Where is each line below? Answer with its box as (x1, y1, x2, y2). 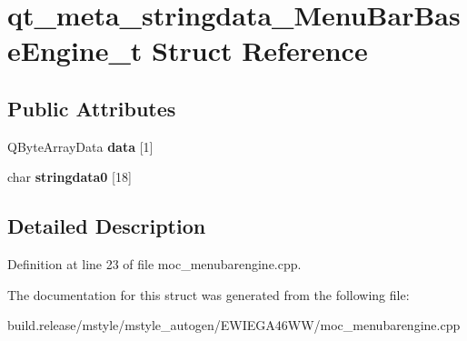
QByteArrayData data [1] (7, 136, 154, 155)
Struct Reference (152, 32, 368, 69)
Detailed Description (7, 212, 206, 240)
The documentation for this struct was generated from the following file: (7, 285, 410, 304)
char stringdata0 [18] (7, 167, 132, 186)
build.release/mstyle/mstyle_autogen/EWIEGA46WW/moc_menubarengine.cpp (7, 316, 461, 335)
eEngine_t (7, 32, 143, 69)
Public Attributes (7, 94, 176, 122)
